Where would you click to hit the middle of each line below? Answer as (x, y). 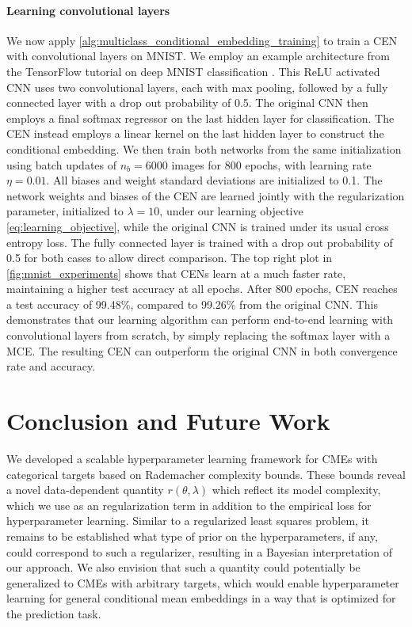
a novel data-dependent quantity (85, 490)
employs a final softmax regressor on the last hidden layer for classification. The (200, 118)
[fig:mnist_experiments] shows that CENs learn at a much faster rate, (176, 273)
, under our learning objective (231, 211)
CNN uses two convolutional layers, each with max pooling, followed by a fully (197, 87)
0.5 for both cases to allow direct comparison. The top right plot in (170, 258)
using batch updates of (62, 164)
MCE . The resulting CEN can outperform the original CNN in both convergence (202, 350)
